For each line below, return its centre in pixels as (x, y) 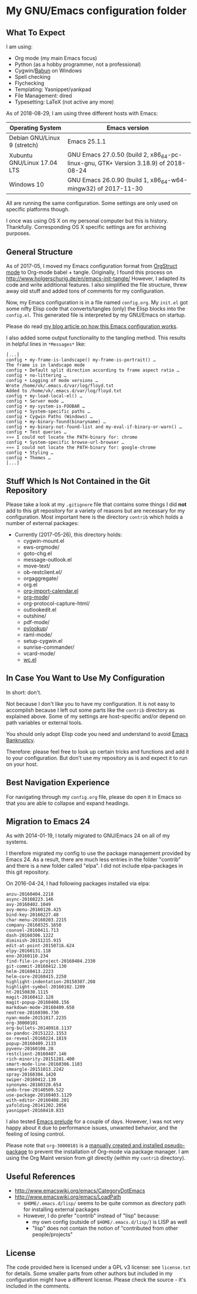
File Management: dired (43, 96)
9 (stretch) (24, 145)
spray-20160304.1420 (31, 1075)
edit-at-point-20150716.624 (40, 946)
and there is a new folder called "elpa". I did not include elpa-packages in (95, 866)
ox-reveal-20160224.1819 (36, 1038)
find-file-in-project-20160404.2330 (51, 961)
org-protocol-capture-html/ (56, 603)
